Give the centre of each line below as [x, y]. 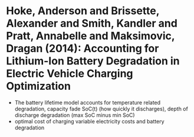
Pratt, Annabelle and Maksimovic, [91, 36]
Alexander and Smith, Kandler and [92, 23]
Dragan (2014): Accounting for [83, 49]
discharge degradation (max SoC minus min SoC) [75, 115]
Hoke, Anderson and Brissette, [83, 11]
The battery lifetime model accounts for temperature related [88, 102]
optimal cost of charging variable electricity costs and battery [89, 121]
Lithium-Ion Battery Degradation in [93, 61]
